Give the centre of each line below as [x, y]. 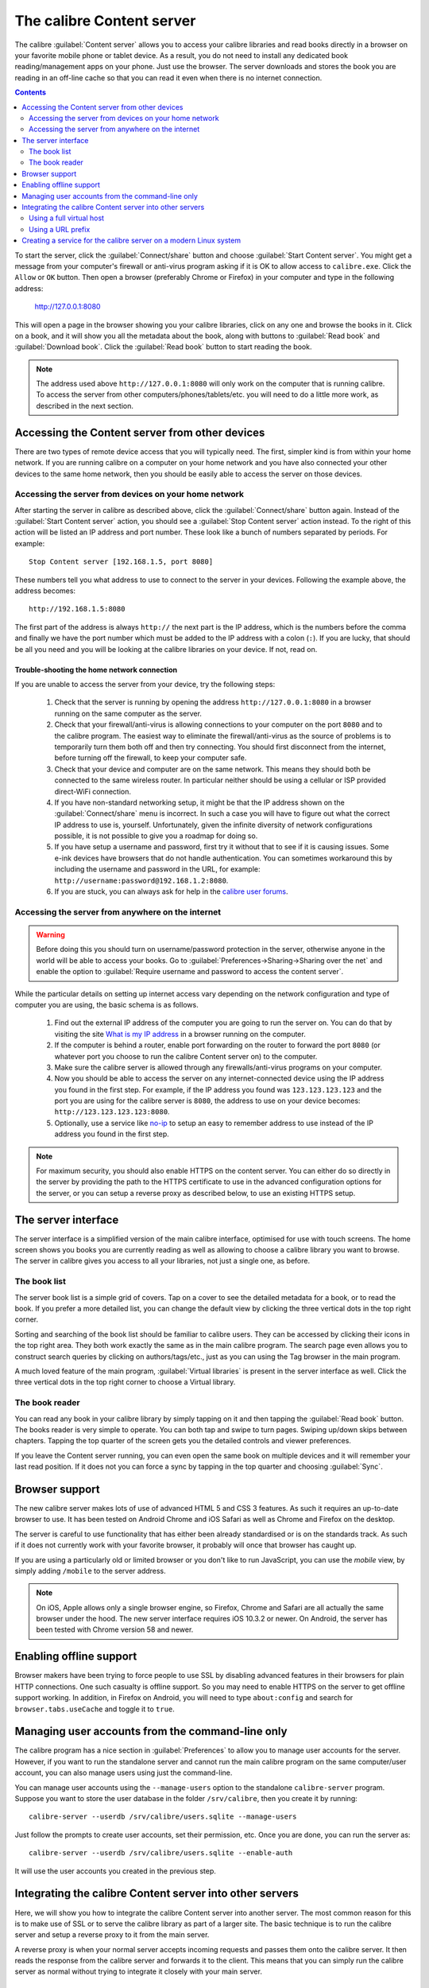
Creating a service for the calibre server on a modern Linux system [131, 241]
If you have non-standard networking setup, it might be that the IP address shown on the [199, 802]
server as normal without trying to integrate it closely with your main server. [138, 1971]
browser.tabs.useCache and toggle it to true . [95, 1709]
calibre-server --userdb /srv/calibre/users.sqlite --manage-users [163, 1817]
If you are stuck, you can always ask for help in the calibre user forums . [172, 891]
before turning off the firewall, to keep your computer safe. [151, 758]
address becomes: [45, 591]
